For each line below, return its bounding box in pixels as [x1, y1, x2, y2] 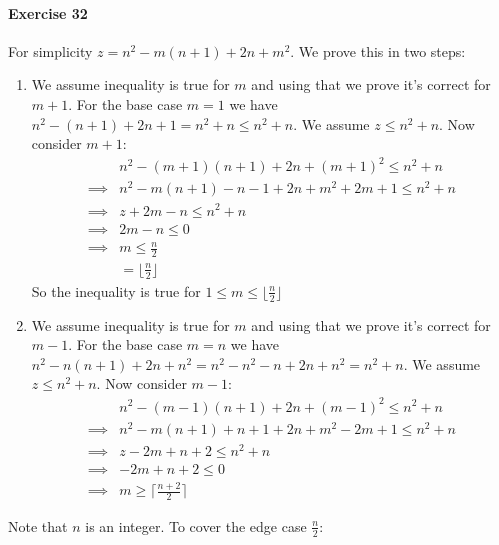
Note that [8, 515, 68, 536]
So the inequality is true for [31, 280, 201, 301]
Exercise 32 [8, 2, 88, 23]
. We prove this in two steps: [290, 40, 466, 61]
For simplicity [8, 40, 93, 61]
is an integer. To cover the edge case [85, 515, 307, 536]
